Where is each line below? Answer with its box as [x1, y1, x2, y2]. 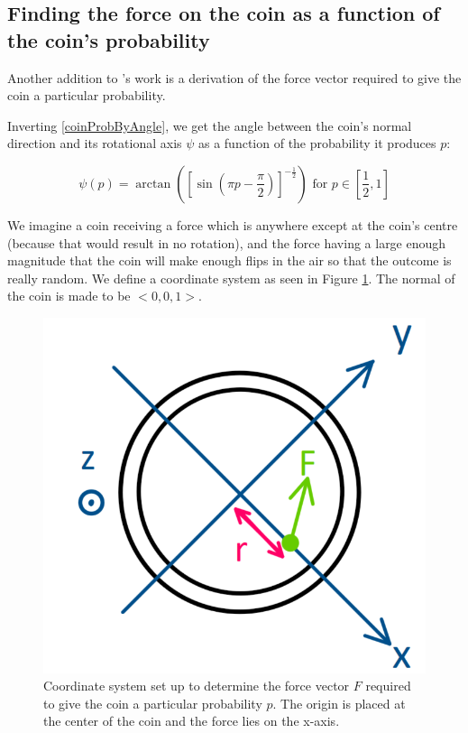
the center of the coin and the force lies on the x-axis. [43, 711, 340, 730]
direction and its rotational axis [7, 134, 182, 153]
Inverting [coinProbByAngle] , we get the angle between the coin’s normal [7, 116, 412, 135]
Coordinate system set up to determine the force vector [43, 676, 350, 695]
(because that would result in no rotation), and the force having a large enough [7, 233, 446, 252]
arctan [135, 177, 171, 190]
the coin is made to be [7, 286, 131, 305]
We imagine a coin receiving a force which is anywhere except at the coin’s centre [7, 215, 458, 234]
